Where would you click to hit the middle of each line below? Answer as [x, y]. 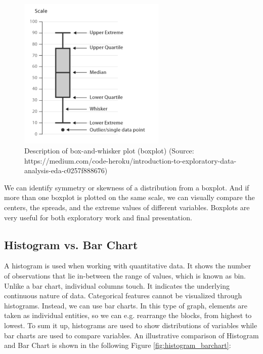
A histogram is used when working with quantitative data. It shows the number [128, 266]
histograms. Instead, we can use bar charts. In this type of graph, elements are [126, 305]
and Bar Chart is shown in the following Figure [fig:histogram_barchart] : [118, 345]
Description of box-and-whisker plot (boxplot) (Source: [109, 150]
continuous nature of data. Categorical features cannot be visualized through [123, 296]
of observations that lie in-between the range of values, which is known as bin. [125, 275]
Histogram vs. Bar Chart [71, 244]
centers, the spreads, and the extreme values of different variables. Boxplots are [127, 207]
